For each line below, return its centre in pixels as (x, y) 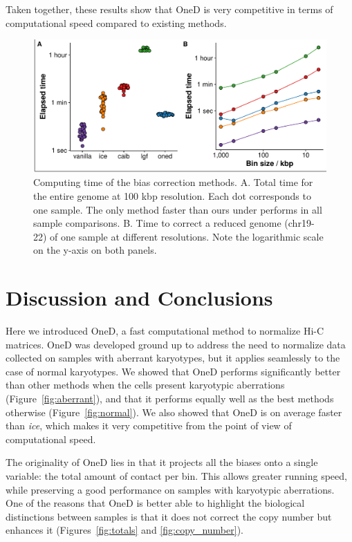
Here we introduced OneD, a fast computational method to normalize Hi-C (165, 330)
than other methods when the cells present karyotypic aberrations (145, 385)
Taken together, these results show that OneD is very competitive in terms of (169, 9)
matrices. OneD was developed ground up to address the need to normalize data (176, 344)
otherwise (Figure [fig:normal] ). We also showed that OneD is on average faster (174, 412)
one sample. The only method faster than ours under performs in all (178, 209)
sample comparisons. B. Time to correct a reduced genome (157, 223)
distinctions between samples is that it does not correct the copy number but (169, 516)
